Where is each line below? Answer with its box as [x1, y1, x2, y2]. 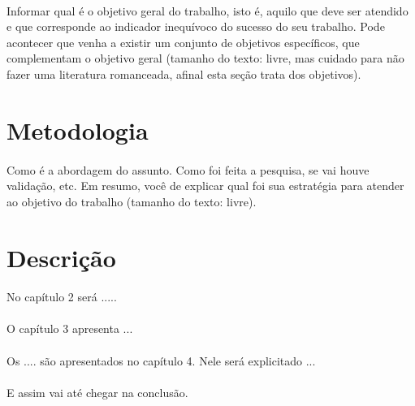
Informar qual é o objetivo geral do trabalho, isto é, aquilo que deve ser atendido [6, 2, 409, 19]
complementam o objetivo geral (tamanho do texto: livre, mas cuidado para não [6, 50, 404, 67]
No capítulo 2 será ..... [6, 288, 117, 305]
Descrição [6, 240, 116, 274]
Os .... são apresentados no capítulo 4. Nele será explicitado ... [6, 352, 316, 369]
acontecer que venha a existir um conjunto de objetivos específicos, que [6, 33, 360, 50]
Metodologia [6, 113, 149, 146]
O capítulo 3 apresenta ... [6, 320, 133, 337]
